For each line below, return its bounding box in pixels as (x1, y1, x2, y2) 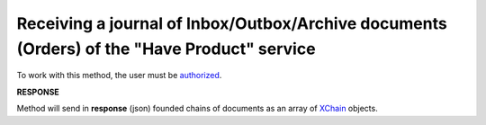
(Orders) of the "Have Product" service (16, 39, 316, 58)
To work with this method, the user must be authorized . (16, 70, 222, 81)
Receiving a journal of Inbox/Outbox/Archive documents (16, 13, 447, 33)
